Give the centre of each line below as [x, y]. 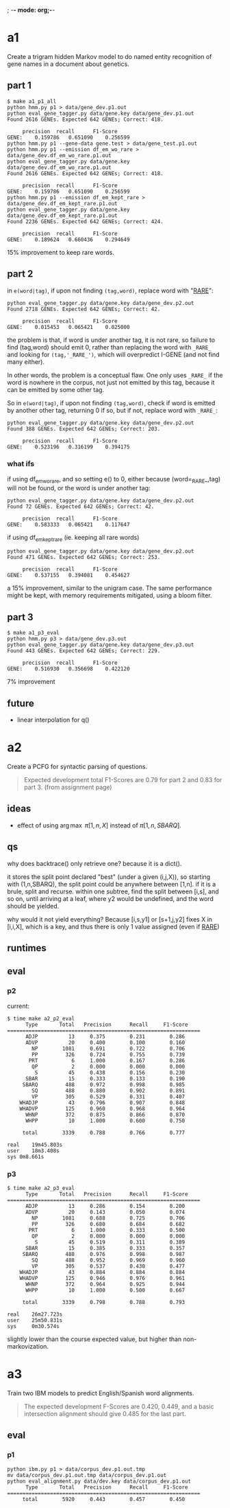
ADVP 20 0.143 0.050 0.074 [105, 1212]
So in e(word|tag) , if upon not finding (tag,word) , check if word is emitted [111, 403]
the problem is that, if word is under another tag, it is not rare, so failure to [111, 340]
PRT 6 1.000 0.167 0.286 [107, 1060]
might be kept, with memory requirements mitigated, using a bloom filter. [110, 595]
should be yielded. [33, 906]
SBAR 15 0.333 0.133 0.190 [105, 1078]
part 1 [20, 85]
